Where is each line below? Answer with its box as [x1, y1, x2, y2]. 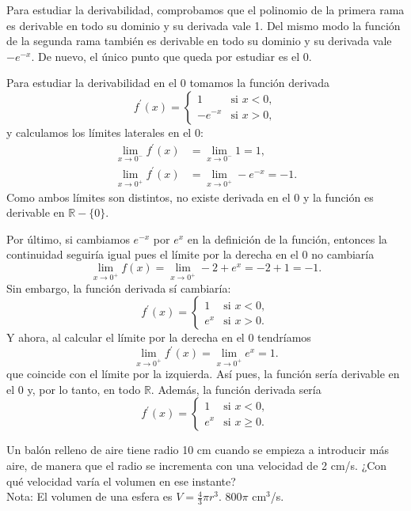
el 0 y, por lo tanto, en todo [6, 380, 141, 397]
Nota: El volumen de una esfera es [6, 488, 173, 505]
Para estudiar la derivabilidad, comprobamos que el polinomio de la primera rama [6, 2, 405, 17]
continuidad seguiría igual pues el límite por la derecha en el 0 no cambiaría [6, 246, 375, 263]
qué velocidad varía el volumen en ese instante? [6, 472, 236, 489]
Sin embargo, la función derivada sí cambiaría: [6, 279, 231, 296]
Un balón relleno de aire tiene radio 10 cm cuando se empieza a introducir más [6, 441, 389, 458]
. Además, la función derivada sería [150, 380, 322, 397]
